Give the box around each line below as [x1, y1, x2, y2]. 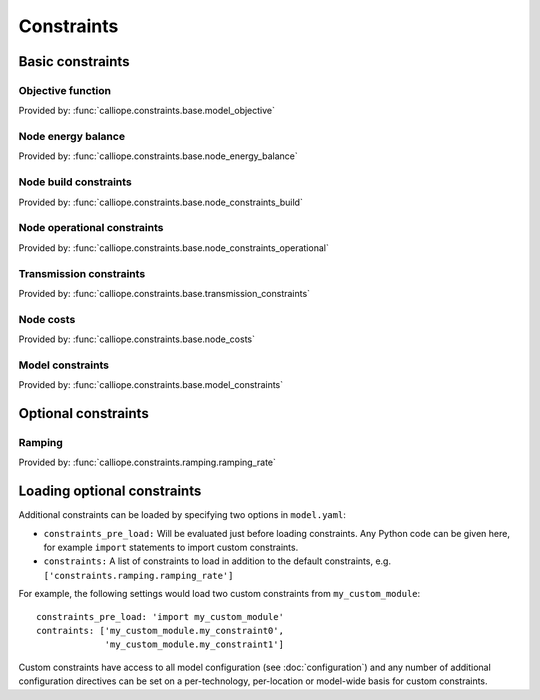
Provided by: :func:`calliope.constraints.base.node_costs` [18, 333, 255, 345]
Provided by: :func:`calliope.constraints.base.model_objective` [18, 105, 275, 117]
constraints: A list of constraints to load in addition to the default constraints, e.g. [43, 555, 392, 567]
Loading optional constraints [18, 483, 202, 500]
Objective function [18, 83, 112, 97]
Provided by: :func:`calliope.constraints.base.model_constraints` [18, 379, 284, 391]
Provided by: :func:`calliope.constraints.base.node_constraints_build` [18, 196, 304, 208]
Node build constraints [18, 175, 132, 189]
